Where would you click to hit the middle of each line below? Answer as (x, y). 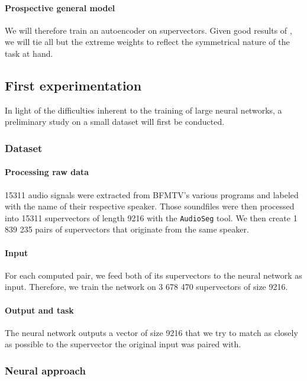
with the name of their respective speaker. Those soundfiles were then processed (150, 206)
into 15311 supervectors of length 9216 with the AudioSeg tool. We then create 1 (151, 217)
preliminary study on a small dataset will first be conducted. (115, 122)
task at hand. (29, 53)
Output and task (39, 310)
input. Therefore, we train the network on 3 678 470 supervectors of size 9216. (146, 287)
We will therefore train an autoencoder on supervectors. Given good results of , (148, 30)
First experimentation (73, 85)
